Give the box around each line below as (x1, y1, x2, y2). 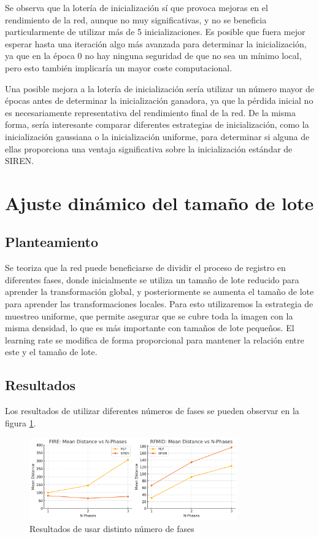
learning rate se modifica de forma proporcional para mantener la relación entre (5, 333, 304, 346)
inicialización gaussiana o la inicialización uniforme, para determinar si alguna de (5, 130, 310, 143)
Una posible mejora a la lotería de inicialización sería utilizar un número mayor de (5, 82, 314, 95)
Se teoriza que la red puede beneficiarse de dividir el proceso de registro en (5, 261, 286, 274)
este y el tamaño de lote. (5, 345, 98, 358)
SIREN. (5, 154, 34, 167)
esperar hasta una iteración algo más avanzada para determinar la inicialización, (5, 37, 307, 50)
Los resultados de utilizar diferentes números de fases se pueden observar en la (5, 404, 299, 417)
